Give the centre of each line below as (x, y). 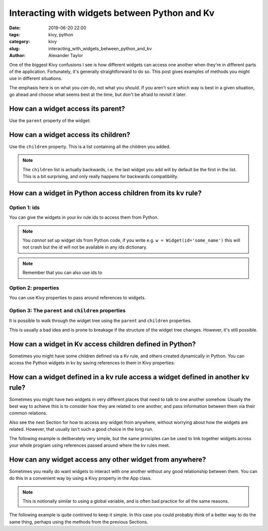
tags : (15, 34)
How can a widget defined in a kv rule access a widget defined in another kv (129, 377)
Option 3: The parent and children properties (67, 311)
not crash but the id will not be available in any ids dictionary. (85, 247)
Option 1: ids (24, 207)
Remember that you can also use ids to (63, 272)
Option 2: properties (34, 288)
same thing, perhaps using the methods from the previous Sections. (79, 522)
